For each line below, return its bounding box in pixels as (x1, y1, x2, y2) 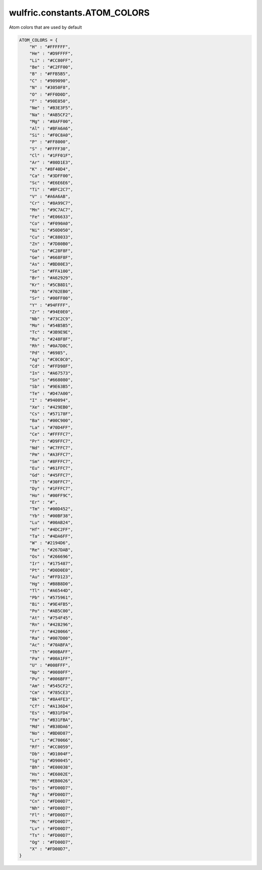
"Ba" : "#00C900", (29, 418, 73, 424)
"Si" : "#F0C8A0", (29, 133, 73, 138)
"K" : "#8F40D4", (29, 166, 71, 172)
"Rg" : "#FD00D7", (29, 792, 73, 797)
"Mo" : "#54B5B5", (29, 323, 73, 328)
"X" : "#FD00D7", (29, 846, 71, 852)
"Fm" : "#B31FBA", (29, 717, 73, 722)
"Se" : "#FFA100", (29, 268, 73, 274)
